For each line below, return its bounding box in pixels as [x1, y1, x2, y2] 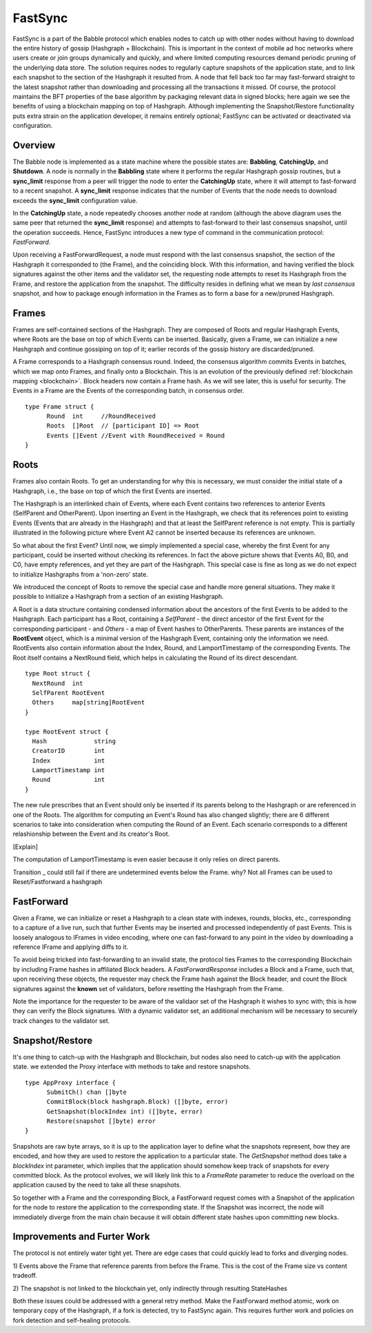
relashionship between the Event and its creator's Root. [12, 829, 170, 838]
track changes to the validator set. [12, 1016, 110, 1025]
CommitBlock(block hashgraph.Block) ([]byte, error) [46, 1098, 229, 1106]
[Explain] [12, 843, 38, 851]
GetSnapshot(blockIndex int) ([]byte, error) [46, 1107, 203, 1115]
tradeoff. [12, 1272, 37, 1280]
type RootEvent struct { [25, 727, 109, 736]
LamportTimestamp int [32, 767, 105, 774]
